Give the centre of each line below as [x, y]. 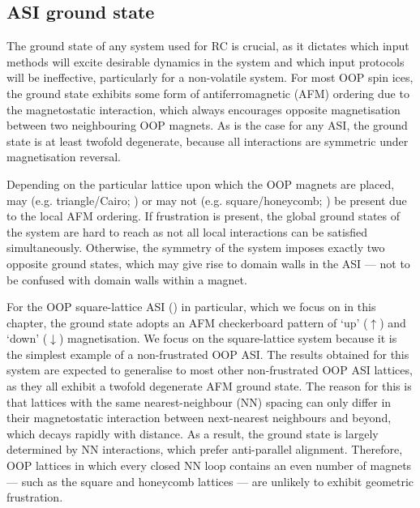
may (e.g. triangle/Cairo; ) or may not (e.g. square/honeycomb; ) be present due [207, 200]
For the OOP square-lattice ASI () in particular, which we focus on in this [191, 307]
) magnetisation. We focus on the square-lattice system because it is [228, 338]
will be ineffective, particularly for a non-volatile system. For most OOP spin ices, [210, 77]
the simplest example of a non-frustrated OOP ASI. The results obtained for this [208, 354]
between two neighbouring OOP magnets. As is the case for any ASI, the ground [207, 125]
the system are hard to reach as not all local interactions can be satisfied [187, 231]
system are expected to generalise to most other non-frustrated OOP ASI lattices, [210, 370]
